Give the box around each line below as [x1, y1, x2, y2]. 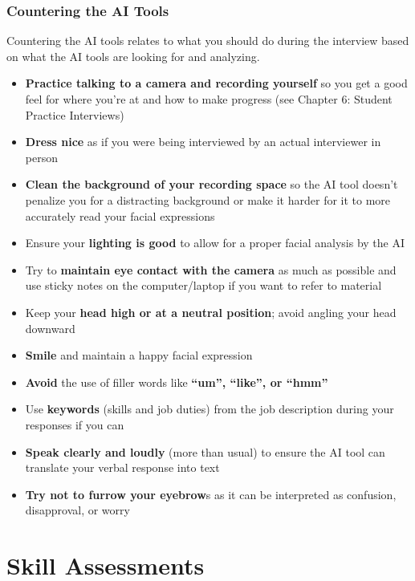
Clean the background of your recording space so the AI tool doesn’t [25, 176, 398, 193]
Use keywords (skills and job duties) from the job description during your [25, 400, 394, 417]
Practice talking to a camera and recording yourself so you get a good [25, 75, 408, 91]
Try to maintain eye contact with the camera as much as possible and [25, 261, 397, 278]
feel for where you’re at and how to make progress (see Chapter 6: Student [25, 91, 393, 107]
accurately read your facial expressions [25, 207, 215, 224]
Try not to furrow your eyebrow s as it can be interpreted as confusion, [25, 486, 397, 502]
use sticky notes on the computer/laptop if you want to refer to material [25, 277, 382, 294]
